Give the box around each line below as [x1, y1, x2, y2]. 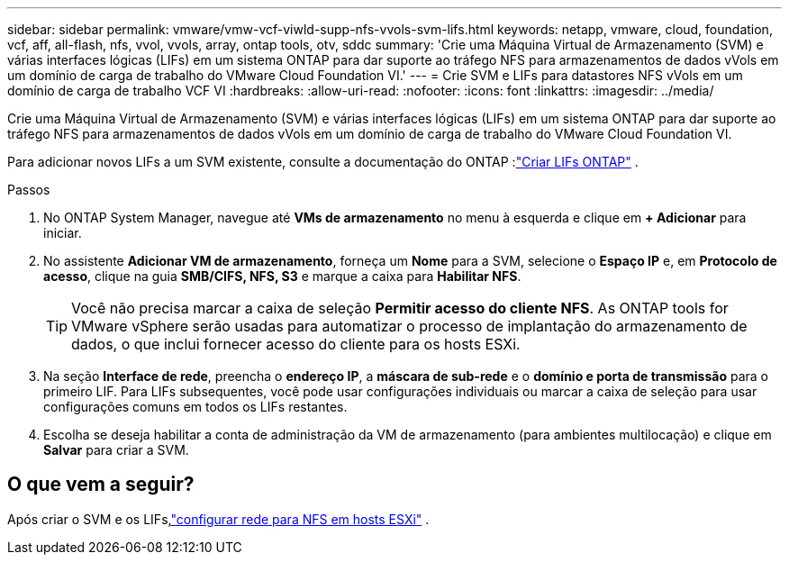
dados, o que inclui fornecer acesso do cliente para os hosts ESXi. [71, 335, 521, 353]
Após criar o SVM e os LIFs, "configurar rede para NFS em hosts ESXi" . [7, 511, 430, 527]
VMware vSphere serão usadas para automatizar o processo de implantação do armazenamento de [71, 317, 748, 335]
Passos [7, 182, 50, 197]
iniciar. [43, 225, 82, 240]
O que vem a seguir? [7, 473, 195, 496]
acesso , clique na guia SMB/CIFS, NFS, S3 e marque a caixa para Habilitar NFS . [43, 268, 521, 284]
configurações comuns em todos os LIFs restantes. [43, 399, 348, 414]
